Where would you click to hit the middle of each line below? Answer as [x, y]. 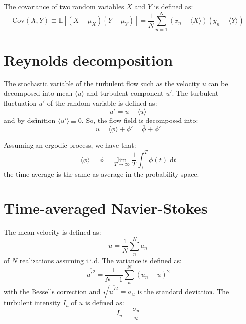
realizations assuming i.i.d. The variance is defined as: [101, 260]
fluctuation [20, 103]
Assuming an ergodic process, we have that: [70, 145]
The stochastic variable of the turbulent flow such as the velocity [102, 83]
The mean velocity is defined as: [53, 232]
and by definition [30, 120]
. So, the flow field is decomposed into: [140, 120]
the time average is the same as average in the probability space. [102, 174]
